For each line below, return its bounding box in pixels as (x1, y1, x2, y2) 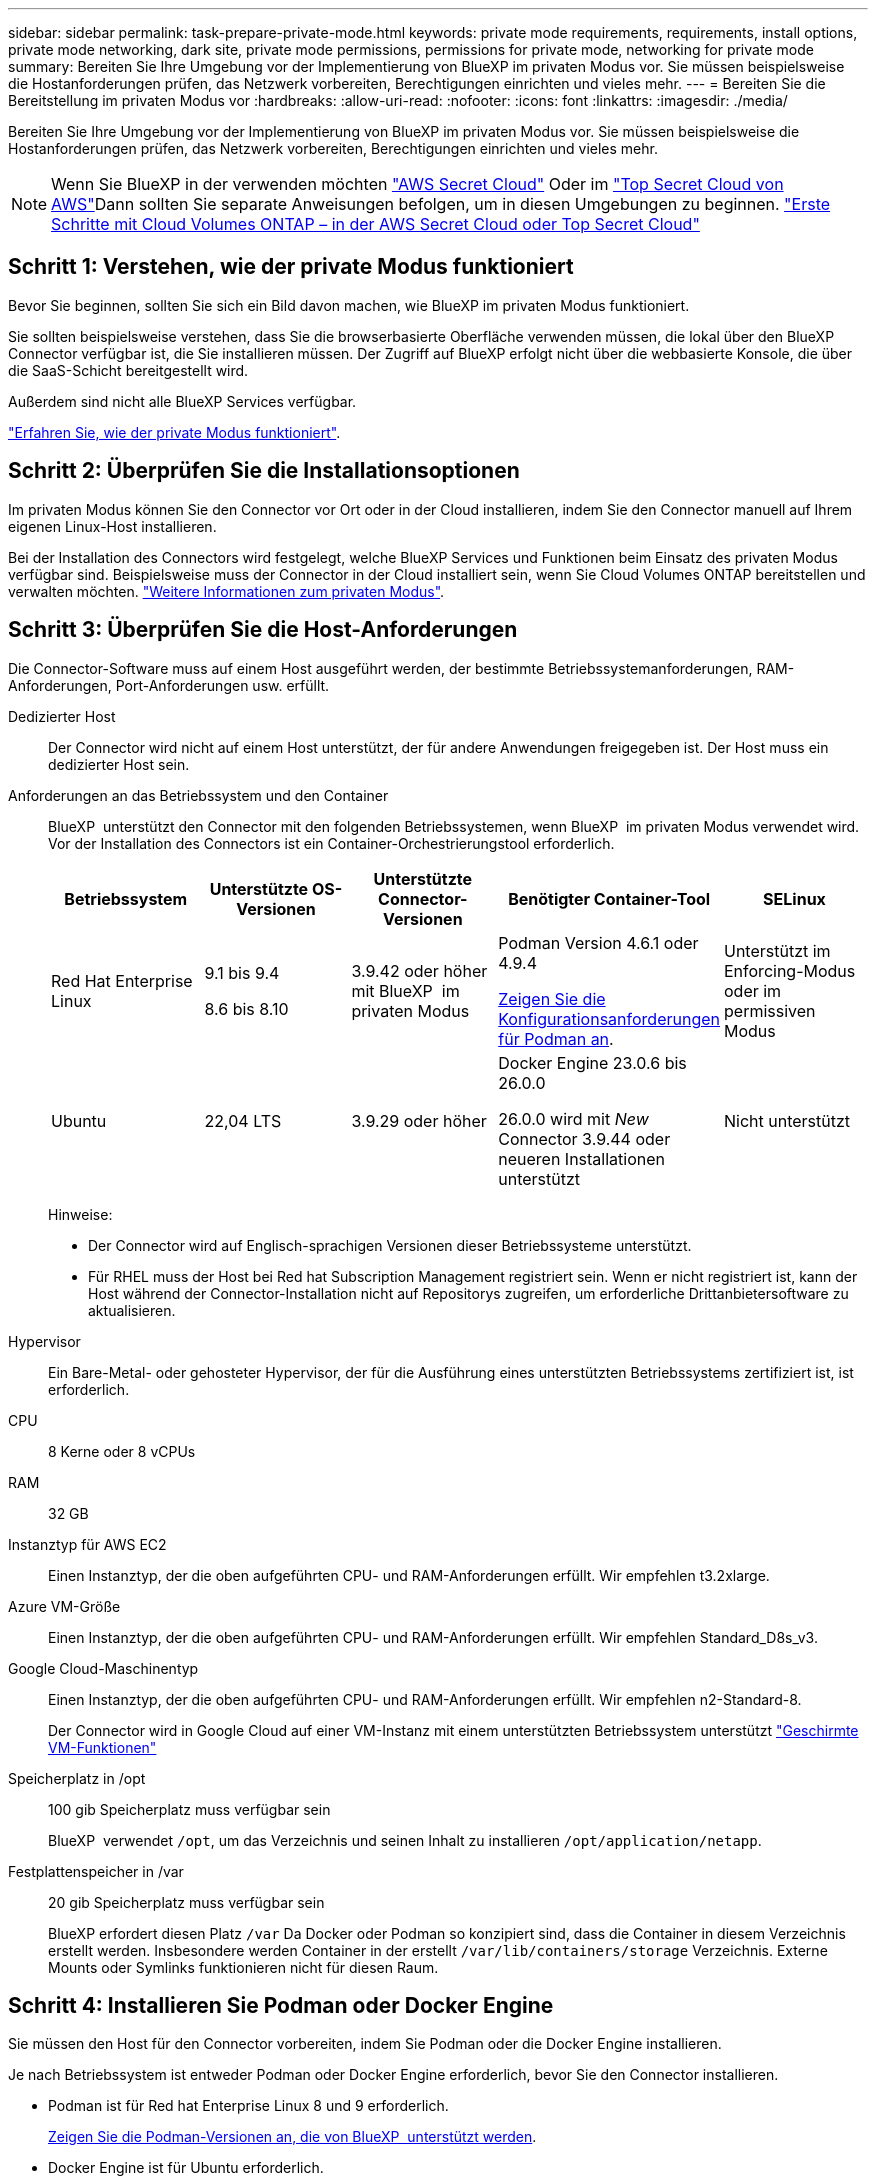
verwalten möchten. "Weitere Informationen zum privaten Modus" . (8, 582, 445, 600)
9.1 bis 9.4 (204, 962, 280, 983)
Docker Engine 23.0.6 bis (498, 1052, 687, 1073)
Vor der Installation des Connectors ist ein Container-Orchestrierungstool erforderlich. (48, 834, 615, 852)
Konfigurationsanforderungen (498, 1008, 720, 1029)
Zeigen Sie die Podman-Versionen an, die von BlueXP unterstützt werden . (48, 2128, 537, 2146)
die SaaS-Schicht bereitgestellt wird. (8, 361, 249, 379)
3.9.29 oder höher (351, 1110, 487, 1131)
